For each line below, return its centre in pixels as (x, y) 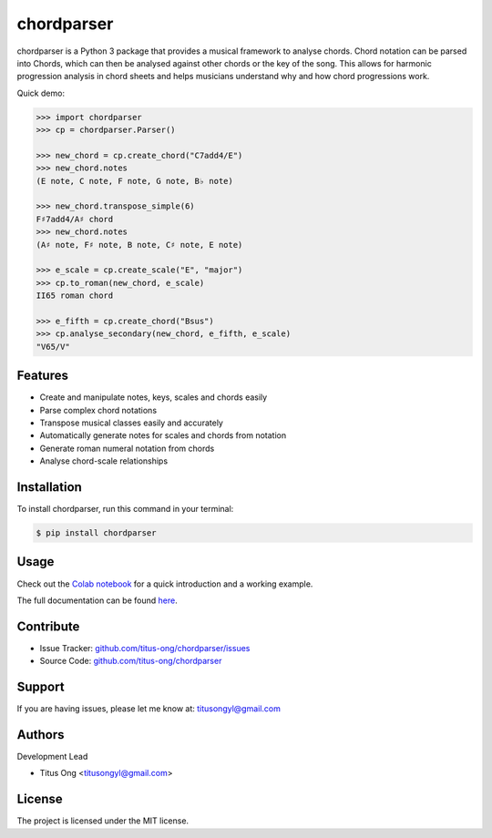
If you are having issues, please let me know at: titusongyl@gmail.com (149, 709)
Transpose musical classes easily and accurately (131, 423)
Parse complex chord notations (98, 410)
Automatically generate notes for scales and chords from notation (163, 435)
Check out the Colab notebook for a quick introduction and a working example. (165, 584)
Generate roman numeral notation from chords (127, 448)
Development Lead (52, 757)
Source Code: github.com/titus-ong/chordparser (131, 661)
